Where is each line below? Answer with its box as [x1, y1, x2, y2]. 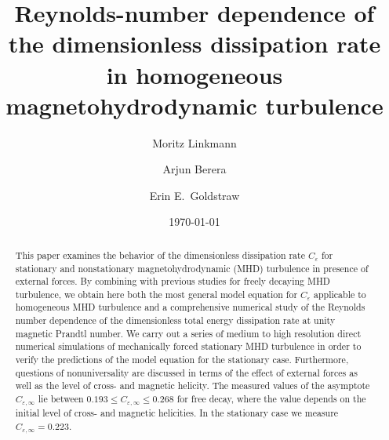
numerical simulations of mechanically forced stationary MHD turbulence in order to [15, 340, 362, 353]
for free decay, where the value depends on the [176, 392, 366, 405]
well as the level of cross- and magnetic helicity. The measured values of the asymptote [15, 379, 370, 392]
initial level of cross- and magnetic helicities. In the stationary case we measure [15, 406, 339, 420]
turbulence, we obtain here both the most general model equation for [15, 287, 298, 300]
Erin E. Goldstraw [149, 187, 240, 203]
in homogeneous [106, 58, 283, 90]
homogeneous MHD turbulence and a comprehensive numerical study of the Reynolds [15, 300, 365, 314]
